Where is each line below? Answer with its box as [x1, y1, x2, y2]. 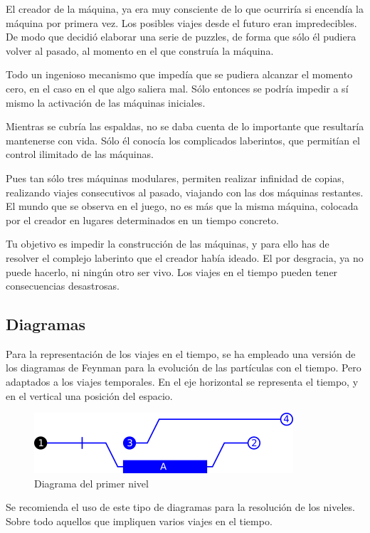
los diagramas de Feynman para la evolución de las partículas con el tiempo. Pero [6, 360, 361, 375]
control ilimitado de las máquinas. [6, 147, 154, 162]
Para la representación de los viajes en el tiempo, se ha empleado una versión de [6, 346, 356, 361]
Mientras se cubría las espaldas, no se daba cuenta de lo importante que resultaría [6, 119, 364, 134]
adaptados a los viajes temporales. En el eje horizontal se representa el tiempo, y [6, 374, 359, 389]
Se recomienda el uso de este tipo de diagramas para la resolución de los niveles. [6, 500, 355, 514]
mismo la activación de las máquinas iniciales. [6, 95, 206, 110]
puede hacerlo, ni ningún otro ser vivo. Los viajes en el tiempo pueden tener [6, 264, 338, 279]
